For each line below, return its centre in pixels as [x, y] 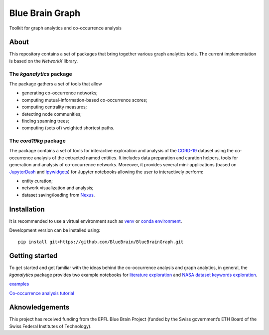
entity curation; [37, 181]
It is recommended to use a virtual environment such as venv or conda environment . [96, 221]
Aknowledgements [39, 307]
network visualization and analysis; [58, 188]
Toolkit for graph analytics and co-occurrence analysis [66, 28]
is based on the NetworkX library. [44, 61]
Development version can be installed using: [55, 230]
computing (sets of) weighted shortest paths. [68, 128]
